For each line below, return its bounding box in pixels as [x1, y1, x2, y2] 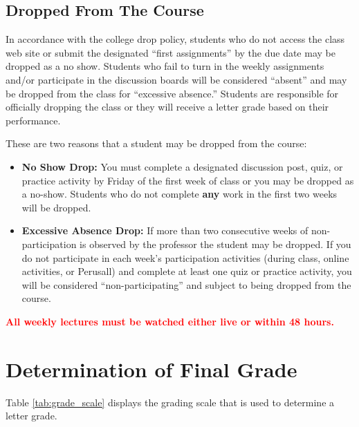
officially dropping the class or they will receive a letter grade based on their [6, 99, 329, 114]
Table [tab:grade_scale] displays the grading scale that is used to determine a [6, 395, 335, 409]
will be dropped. [21, 200, 91, 214]
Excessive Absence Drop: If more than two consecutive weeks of [21, 223, 309, 238]
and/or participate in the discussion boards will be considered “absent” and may [6, 72, 347, 86]
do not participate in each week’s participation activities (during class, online [21, 250, 349, 265]
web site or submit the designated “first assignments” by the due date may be [6, 45, 335, 59]
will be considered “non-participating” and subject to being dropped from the [21, 277, 351, 292]
